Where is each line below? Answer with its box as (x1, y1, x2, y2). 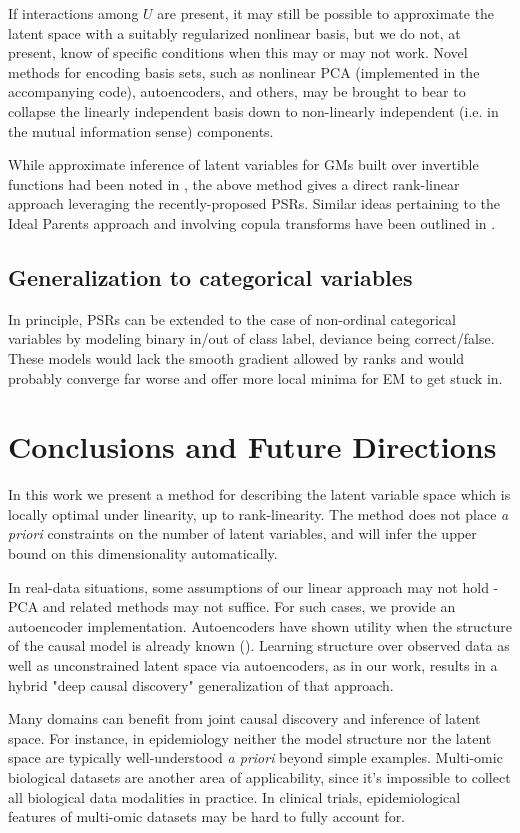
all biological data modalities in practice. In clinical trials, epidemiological (8, 786, 461, 807)
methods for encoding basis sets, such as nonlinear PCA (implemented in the (8, 61, 480, 82)
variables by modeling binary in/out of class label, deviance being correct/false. (8, 328, 495, 349)
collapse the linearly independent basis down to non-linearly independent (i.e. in (8, 100, 499, 121)
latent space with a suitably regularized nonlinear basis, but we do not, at (8, 22, 461, 43)
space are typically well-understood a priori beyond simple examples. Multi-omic (8, 747, 503, 768)
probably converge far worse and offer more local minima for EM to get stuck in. (8, 367, 503, 388)
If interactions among (8, 3, 139, 23)
